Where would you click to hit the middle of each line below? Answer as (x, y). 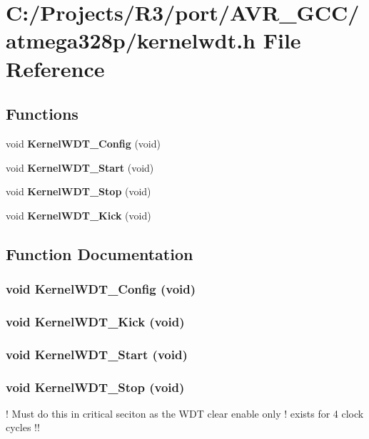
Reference (55, 68)
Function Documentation (100, 253)
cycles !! (23, 427)
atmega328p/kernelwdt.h (131, 40)
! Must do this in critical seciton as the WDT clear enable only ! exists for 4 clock (185, 413)
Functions (42, 114)
